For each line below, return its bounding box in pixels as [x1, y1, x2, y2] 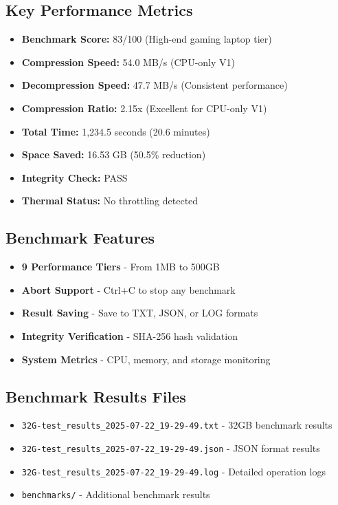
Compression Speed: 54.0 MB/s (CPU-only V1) [21, 54, 235, 69]
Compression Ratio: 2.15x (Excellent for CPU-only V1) [21, 100, 267, 115]
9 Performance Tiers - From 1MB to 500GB [21, 259, 220, 274]
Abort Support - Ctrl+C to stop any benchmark [21, 282, 236, 297]
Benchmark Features [5, 227, 155, 248]
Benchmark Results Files [5, 385, 186, 407]
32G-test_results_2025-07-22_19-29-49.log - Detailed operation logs [21, 464, 326, 478]
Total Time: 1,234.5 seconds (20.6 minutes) [21, 124, 210, 138]
